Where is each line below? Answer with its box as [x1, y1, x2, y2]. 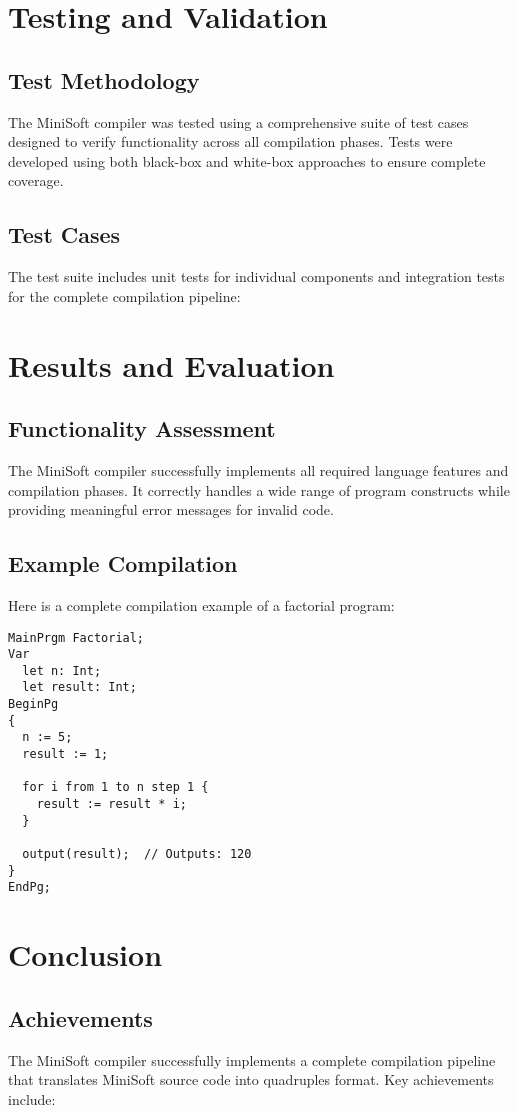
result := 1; [22, 747, 109, 762]
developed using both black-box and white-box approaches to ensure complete [8, 150, 486, 171]
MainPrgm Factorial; [8, 630, 145, 645]
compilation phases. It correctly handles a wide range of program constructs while [8, 479, 510, 500]
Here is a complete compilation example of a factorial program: [8, 594, 395, 615]
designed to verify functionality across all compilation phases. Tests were [8, 131, 453, 152]
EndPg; [8, 880, 51, 895]
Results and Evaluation [8, 344, 335, 385]
